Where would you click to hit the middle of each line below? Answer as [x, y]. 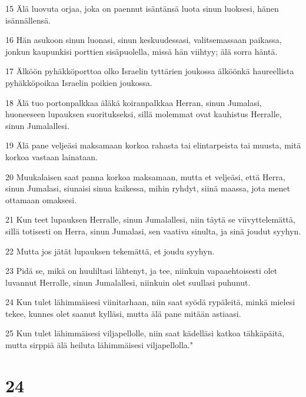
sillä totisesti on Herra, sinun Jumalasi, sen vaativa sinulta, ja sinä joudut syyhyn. [153, 231]
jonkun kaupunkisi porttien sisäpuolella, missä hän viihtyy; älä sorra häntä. [142, 51]
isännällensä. [28, 20]
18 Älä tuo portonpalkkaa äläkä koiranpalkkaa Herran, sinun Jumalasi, [134, 102]
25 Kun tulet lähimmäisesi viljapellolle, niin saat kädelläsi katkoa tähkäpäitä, [145, 333]
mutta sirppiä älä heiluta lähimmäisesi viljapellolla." [99, 345]
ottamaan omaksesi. [41, 199]
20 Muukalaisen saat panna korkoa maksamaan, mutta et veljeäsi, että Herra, [145, 176]
